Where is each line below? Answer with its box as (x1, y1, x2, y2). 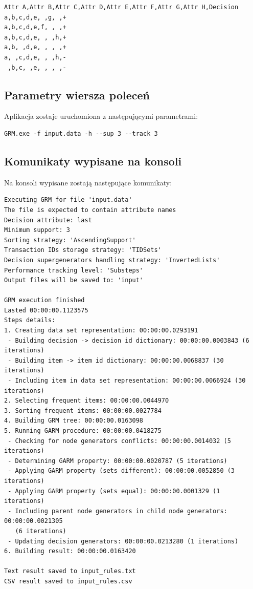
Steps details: (4, 317, 56, 324)
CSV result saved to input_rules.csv (4, 577, 132, 585)
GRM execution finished (4, 297, 85, 304)
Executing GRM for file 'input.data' (4, 196, 132, 204)
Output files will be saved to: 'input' (4, 277, 144, 284)
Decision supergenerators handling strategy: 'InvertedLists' (4, 256, 220, 264)
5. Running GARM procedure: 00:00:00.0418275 (4, 427, 162, 434)
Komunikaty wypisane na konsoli (4, 153, 182, 169)
